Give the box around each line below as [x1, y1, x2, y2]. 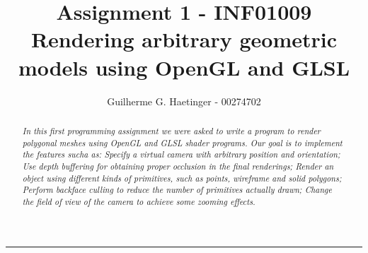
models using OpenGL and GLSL [18, 52, 350, 81]
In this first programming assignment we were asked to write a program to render [22, 124, 321, 136]
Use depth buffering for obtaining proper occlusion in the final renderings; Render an [22, 160, 334, 172]
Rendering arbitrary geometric [30, 25, 338, 54]
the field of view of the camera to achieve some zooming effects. [22, 195, 255, 207]
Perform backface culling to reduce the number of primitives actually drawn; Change [22, 184, 333, 196]
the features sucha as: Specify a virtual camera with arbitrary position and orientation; [22, 148, 340, 160]
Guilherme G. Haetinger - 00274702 [107, 93, 261, 108]
